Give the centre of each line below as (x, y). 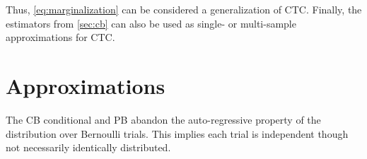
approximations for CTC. (60, 37)
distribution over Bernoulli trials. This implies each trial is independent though (177, 133)
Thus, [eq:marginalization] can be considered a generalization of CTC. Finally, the (184, 9)
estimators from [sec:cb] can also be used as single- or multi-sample (151, 23)
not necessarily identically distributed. (88, 147)
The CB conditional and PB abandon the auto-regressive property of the (163, 119)
